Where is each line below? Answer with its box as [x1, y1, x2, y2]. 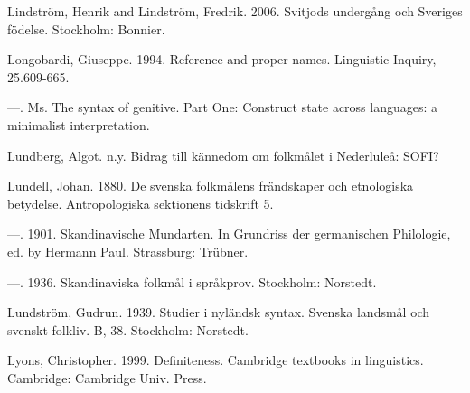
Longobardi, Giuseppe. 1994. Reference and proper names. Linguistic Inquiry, [7, 50, 437, 69]
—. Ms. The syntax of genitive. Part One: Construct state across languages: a [7, 98, 438, 117]
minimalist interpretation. [7, 115, 150, 134]
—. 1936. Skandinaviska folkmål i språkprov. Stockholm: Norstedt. [7, 272, 377, 291]
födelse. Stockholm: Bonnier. [7, 19, 165, 38]
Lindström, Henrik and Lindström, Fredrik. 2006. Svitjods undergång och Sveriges [7, 2, 463, 20]
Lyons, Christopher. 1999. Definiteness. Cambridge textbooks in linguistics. [7, 351, 424, 370]
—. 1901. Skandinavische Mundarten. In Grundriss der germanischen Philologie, [7, 224, 451, 243]
